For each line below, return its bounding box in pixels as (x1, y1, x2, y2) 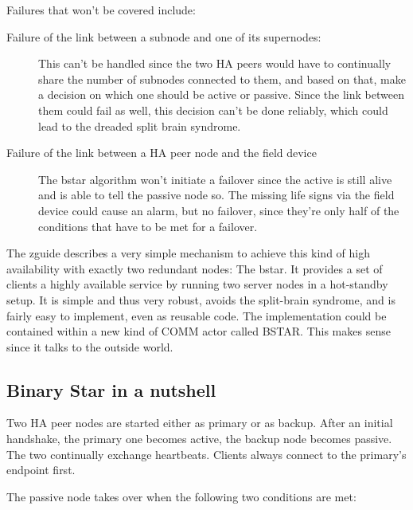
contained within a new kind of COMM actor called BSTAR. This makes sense (6, 323, 391, 339)
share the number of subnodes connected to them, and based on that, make (38, 70, 406, 87)
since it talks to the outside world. (6, 338, 173, 355)
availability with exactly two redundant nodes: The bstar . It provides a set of (6, 260, 383, 277)
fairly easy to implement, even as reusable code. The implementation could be (6, 307, 387, 324)
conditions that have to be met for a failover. (38, 218, 258, 234)
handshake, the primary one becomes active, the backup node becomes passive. (6, 430, 392, 447)
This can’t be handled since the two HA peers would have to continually (38, 55, 392, 72)
